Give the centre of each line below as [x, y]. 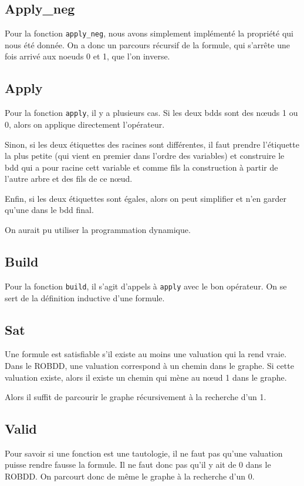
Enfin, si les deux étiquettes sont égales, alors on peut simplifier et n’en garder [146, 198]
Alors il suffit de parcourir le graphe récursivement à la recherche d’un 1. [136, 397]
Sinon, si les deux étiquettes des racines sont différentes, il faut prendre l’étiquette [152, 144]
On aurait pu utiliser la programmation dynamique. [98, 230]
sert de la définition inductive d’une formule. [85, 297]
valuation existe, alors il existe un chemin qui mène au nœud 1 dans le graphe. [146, 377]
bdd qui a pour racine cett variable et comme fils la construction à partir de [141, 167]
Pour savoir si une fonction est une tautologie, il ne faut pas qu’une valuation [144, 453]
